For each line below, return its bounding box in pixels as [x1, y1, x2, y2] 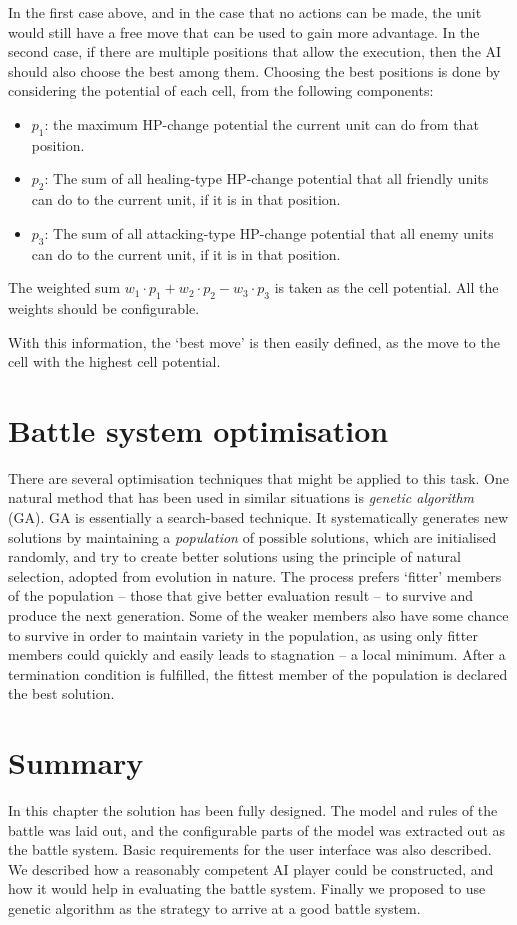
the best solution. [8, 683, 115, 704]
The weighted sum [8, 277, 121, 298]
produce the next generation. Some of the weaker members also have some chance [8, 605, 509, 625]
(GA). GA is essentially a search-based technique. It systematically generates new [8, 507, 509, 528]
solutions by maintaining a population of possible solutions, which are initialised [8, 526, 497, 547]
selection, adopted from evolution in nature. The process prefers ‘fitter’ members [8, 565, 502, 586]
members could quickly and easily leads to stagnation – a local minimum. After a [8, 644, 506, 665]
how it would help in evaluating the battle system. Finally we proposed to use [8, 878, 486, 899]
